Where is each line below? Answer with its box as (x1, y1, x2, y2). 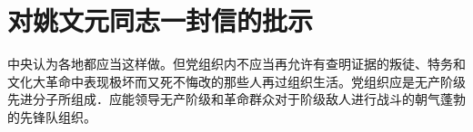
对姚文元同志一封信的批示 (7, 2, 314, 39)
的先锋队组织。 (7, 107, 96, 126)
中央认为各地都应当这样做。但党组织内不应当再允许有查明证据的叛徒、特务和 (7, 54, 466, 73)
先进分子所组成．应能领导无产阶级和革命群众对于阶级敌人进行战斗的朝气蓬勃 (7, 90, 466, 108)
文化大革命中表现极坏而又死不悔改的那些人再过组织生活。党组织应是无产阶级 (7, 71, 466, 90)
